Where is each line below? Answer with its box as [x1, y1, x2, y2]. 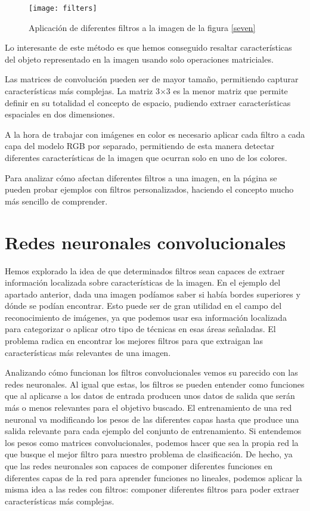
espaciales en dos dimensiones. [5, 108, 115, 120]
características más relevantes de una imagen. [5, 346, 171, 358]
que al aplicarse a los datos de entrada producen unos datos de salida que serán [5, 389, 295, 402]
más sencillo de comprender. [5, 194, 108, 207]
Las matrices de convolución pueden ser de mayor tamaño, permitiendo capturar [5, 73, 299, 85]
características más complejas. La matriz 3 [5, 85, 160, 97]
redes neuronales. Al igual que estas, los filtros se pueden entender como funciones [5, 377, 305, 390]
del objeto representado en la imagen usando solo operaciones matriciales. [5, 52, 274, 65]
